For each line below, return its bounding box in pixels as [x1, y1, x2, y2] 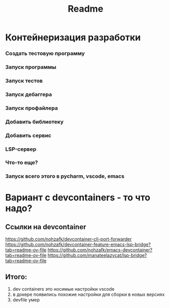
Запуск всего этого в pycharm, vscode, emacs [5, 173, 125, 180]
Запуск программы [5, 64, 57, 71]
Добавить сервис [5, 132, 52, 139]
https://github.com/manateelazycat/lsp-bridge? [47, 253, 147, 259]
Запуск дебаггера [5, 91, 52, 98]
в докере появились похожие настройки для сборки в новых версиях [12, 291, 165, 298]
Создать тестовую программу [5, 50, 85, 57]
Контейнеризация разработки [5, 32, 141, 43]
